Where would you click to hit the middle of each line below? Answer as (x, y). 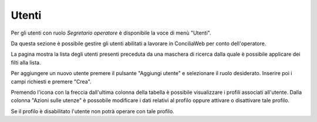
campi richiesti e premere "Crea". (51, 82)
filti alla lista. (26, 62)
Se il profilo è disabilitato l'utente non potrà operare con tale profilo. (92, 111)
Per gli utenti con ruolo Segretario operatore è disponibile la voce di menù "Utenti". (111, 33)
